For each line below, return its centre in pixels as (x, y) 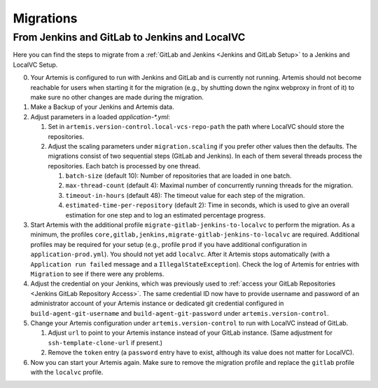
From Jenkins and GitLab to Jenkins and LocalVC (129, 37)
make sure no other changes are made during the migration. (117, 97)
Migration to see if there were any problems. (97, 274)
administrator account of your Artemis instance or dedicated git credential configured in (157, 303)
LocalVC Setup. (35, 65)
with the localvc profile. (67, 372)
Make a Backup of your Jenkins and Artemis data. (102, 107)
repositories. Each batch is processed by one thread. (124, 166)
